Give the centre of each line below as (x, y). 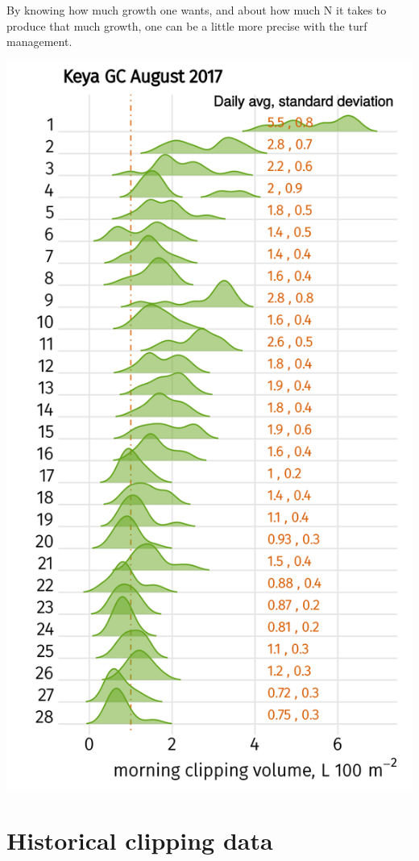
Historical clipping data (140, 840)
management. (39, 42)
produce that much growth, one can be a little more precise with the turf (187, 25)
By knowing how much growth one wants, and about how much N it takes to (197, 10)
